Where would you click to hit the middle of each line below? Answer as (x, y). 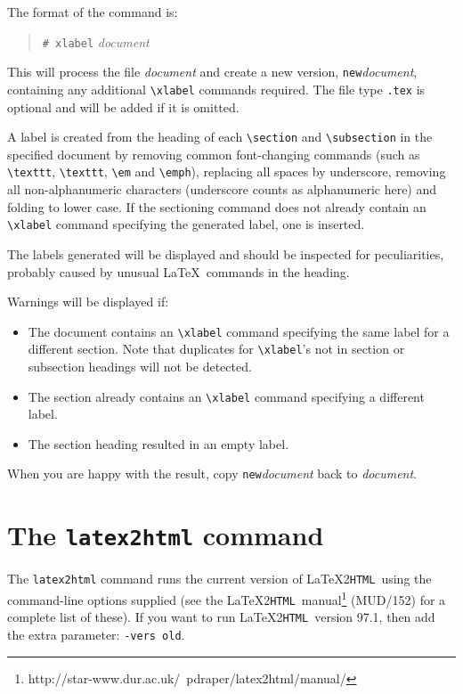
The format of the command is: (93, 12)
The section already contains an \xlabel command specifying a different (226, 396)
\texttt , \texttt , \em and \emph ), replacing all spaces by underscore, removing (227, 171)
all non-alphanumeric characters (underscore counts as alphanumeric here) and (222, 189)
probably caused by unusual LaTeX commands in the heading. (179, 271)
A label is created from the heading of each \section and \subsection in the (220, 137)
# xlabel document (96, 41)
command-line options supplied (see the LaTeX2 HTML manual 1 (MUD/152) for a (227, 598)
